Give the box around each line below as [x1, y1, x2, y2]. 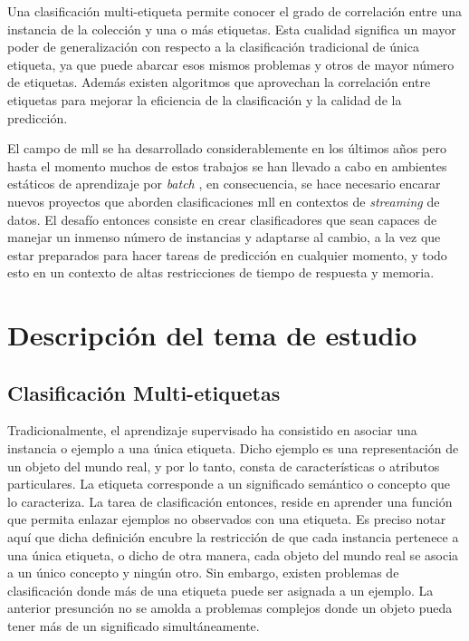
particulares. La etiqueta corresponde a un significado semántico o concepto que [7, 474, 451, 493]
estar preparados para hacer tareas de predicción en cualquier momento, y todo [7, 245, 447, 264]
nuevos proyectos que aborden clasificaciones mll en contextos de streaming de [7, 191, 440, 210]
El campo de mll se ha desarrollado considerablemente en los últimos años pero [7, 139, 446, 158]
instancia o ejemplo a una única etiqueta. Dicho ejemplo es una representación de [7, 439, 459, 458]
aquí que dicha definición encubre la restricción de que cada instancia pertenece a [7, 528, 459, 547]
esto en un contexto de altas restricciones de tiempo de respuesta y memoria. [7, 263, 435, 282]
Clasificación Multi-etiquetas [7, 378, 281, 406]
